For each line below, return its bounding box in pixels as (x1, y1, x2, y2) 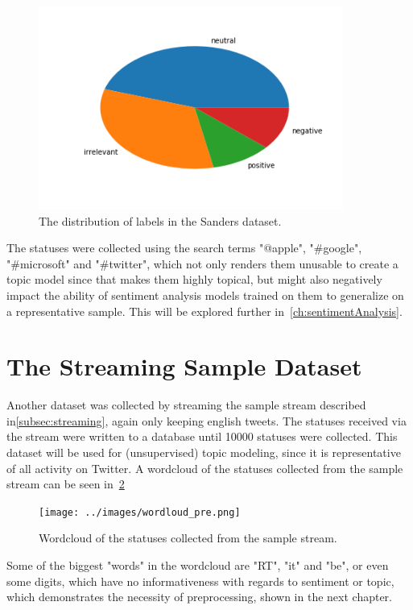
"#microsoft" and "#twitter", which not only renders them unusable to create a (6, 255, 399, 272)
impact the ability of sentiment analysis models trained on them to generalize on (6, 286, 404, 303)
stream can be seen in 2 (6, 475, 125, 492)
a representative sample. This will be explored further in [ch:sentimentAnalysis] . (6, 302, 403, 319)
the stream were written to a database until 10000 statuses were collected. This (6, 428, 398, 445)
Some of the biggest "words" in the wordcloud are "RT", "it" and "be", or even (6, 557, 389, 574)
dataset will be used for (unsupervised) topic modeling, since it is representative (6, 444, 401, 461)
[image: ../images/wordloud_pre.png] (39, 506, 241, 518)
